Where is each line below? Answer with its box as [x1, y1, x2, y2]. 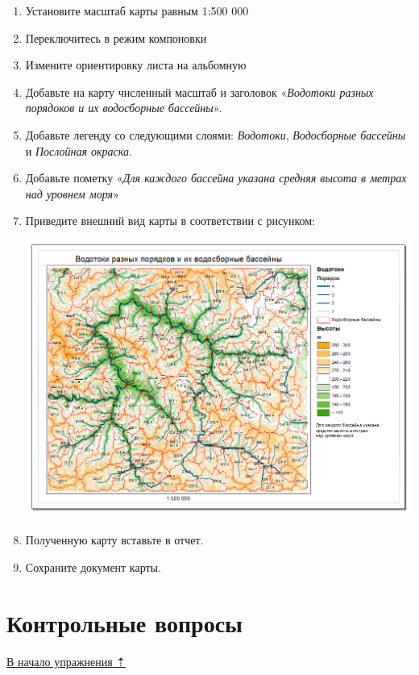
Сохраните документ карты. [25, 559, 161, 576]
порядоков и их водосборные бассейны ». [25, 99, 222, 116]
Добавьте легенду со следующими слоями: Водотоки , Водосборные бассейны [25, 126, 406, 143]
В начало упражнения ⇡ [6, 652, 127, 669]
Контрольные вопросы [6, 606, 243, 639]
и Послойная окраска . [25, 142, 132, 159]
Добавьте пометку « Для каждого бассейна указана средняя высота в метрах [25, 169, 407, 186]
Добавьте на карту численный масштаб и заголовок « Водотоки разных [25, 83, 374, 100]
